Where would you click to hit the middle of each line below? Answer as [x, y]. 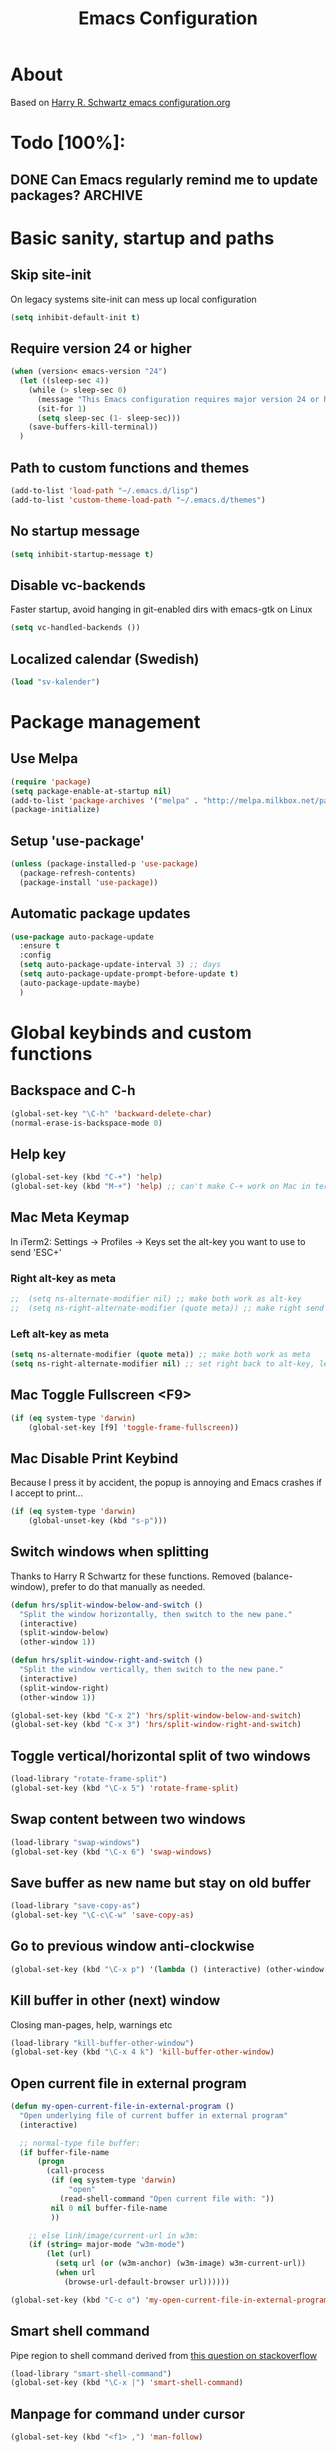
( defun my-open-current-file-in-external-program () [122, 2107]
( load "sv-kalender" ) [55, 682]
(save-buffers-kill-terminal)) [93, 427]
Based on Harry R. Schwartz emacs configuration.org [120, 102]
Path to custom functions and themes [130, 467]
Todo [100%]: [68, 143]
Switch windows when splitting [110, 1552]
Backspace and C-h [73, 1090]
